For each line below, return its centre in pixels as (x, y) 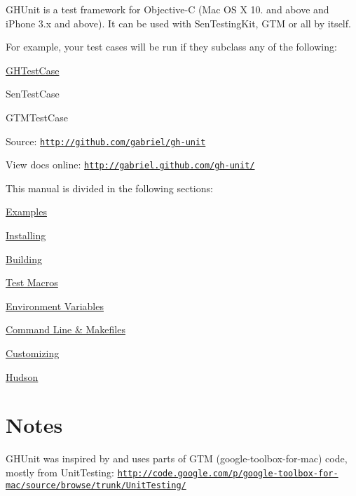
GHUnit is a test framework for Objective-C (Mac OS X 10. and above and (167, 9)
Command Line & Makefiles (66, 329)
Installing (26, 235)
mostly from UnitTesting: (60, 472)
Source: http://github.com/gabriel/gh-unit (106, 141)
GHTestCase (33, 70)
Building (24, 259)
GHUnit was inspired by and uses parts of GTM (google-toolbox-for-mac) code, (177, 458)
